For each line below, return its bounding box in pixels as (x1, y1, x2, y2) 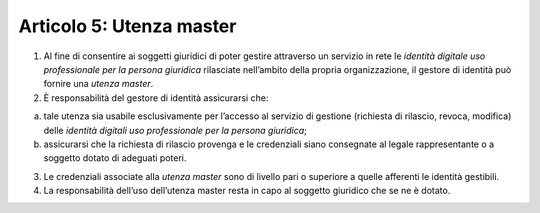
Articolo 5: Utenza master (18, 15, 237, 37)
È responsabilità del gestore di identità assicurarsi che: (43, 91, 269, 104)
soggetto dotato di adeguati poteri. (43, 152, 187, 164)
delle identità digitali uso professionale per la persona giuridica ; (43, 124, 307, 136)
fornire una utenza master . (43, 78, 154, 90)
